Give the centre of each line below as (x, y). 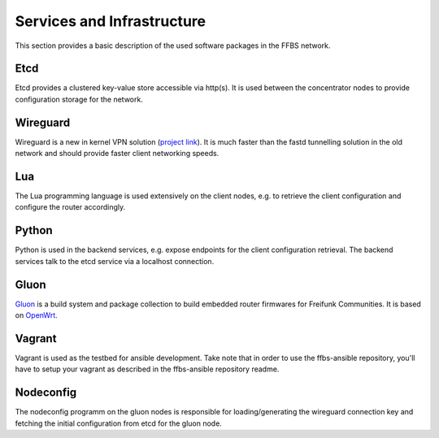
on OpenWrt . (37, 315)
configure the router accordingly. (70, 207)
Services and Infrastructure (111, 21)
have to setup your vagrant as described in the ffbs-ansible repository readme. (147, 369)
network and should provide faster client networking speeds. (117, 154)
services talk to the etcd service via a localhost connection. (115, 261)
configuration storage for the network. (79, 99)
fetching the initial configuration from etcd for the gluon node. (119, 423)
